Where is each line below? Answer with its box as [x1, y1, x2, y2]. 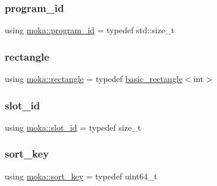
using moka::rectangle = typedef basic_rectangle [5, 72, 183, 85]
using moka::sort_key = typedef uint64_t [5, 169, 158, 182]
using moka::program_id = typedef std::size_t [5, 24, 175, 36]
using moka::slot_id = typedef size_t [5, 121, 141, 133]
